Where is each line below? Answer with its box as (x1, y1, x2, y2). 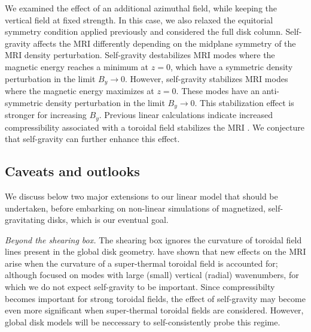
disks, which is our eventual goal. (47, 213, 169, 226)
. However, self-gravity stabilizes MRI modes (125, 72, 288, 84)
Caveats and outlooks (5, 162, 140, 180)
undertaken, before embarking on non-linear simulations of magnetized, (5, 201, 266, 214)
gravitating (5, 213, 45, 226)
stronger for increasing (5, 108, 87, 121)
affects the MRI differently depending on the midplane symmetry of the (33, 37, 296, 49)
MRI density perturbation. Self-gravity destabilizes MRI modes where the (5, 49, 275, 61)
